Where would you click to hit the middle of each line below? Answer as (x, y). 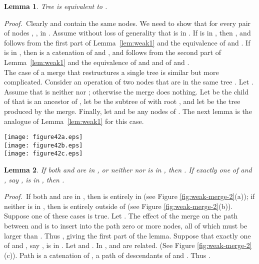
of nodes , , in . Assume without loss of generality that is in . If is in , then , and (127, 33)
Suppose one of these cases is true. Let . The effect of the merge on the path (121, 216)
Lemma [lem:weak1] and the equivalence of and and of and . (97, 62)
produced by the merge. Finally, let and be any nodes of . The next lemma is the (128, 111)
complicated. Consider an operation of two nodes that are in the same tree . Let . (129, 82)
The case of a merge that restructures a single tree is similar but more (111, 72)
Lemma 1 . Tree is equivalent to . (56, 6)
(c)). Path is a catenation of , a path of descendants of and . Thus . (107, 255)
